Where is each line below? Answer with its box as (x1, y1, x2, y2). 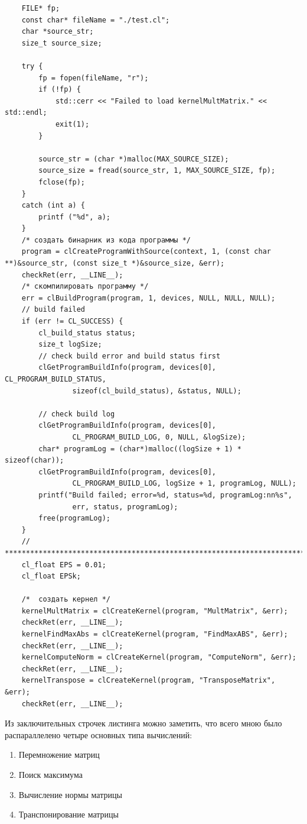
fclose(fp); (38, 177, 86, 186)
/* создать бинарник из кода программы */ (21, 235, 191, 244)
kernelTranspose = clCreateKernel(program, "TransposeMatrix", (21, 676, 276, 685)
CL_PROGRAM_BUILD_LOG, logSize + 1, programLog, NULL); (72, 479, 296, 488)
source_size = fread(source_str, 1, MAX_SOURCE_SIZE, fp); (38, 166, 276, 175)
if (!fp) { (38, 85, 81, 94)
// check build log (38, 409, 115, 418)
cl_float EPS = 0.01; (21, 560, 106, 569)
